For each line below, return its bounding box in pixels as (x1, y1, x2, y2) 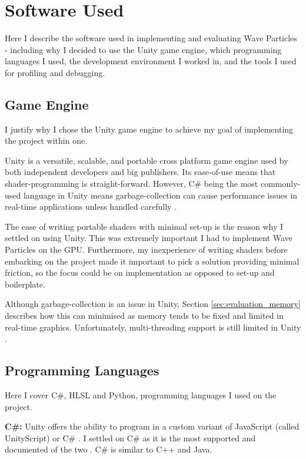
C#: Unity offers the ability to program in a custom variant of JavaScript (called (5, 420, 300, 432)
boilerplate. (5, 278, 45, 290)
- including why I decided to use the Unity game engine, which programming (5, 43, 282, 55)
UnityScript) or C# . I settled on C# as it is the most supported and (5, 431, 256, 444)
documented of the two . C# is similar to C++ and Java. (5, 443, 212, 455)
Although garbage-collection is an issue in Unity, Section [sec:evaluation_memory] (5, 298, 301, 310)
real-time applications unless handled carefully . (5, 200, 177, 213)
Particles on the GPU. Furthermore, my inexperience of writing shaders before (5, 243, 288, 256)
